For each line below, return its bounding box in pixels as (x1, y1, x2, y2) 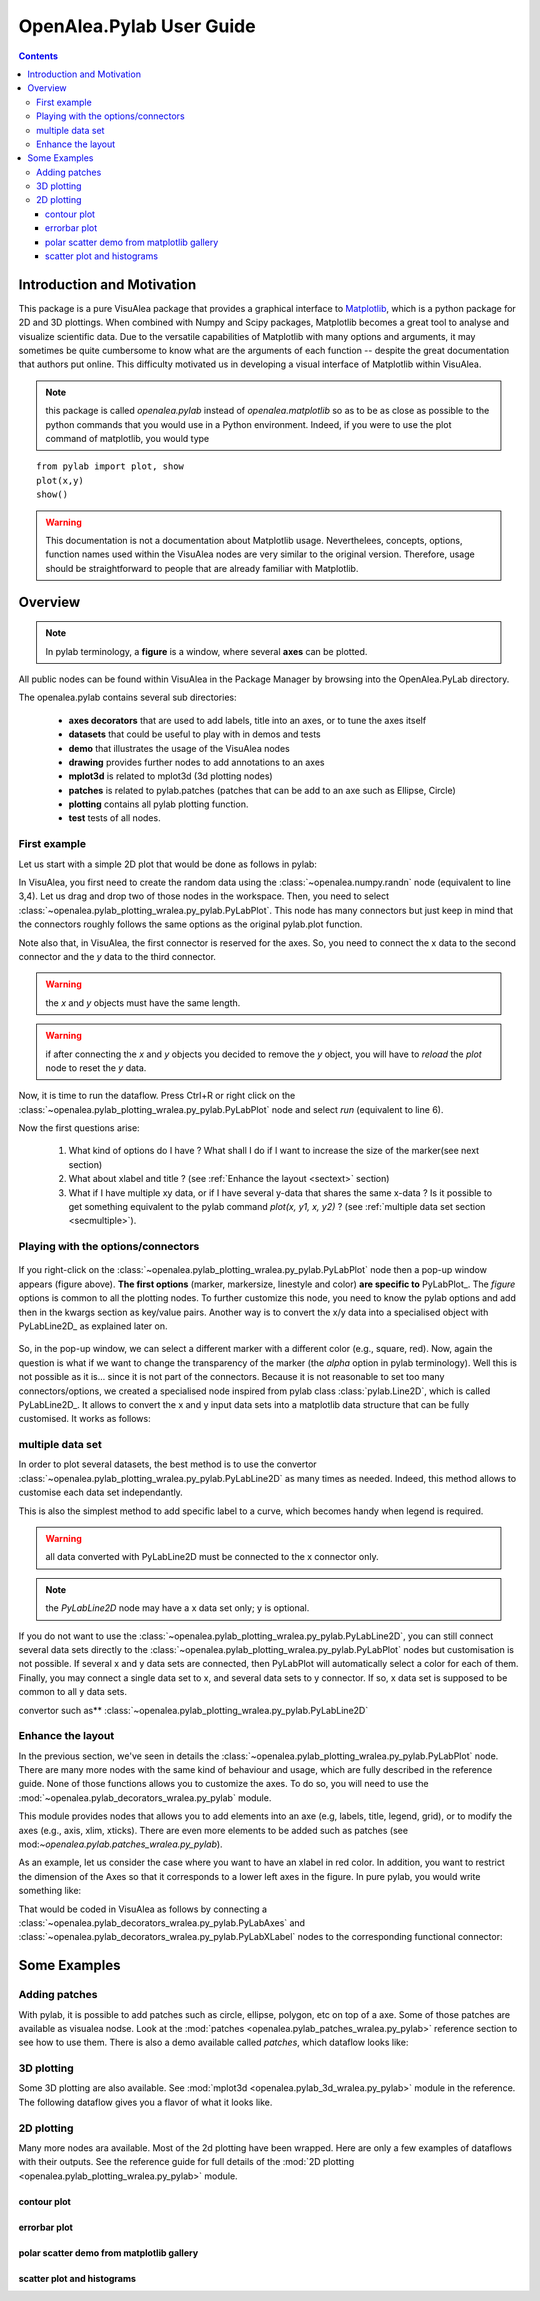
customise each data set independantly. (18, 1486, 184, 1499)
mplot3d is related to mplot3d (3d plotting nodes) (68, 770, 274, 782)
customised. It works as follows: (18, 1413, 151, 1425)
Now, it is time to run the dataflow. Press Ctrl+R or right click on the (18, 1090, 296, 1102)
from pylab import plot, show (36, 461, 185, 472)
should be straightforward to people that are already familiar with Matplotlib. (45, 562, 359, 574)
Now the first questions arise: (18, 1122, 140, 1134)
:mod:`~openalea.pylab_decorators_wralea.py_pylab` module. (18, 1791, 272, 1804)
